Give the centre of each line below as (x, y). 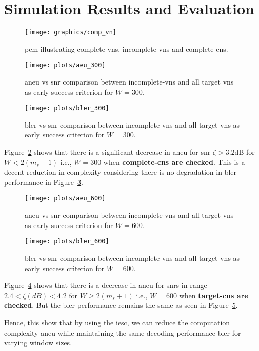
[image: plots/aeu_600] (65, 199)
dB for (245, 152)
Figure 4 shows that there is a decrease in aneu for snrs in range (106, 285)
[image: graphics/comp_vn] (71, 33)
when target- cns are (214, 295)
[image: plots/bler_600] (67, 242)
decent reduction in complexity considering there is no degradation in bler (121, 172)
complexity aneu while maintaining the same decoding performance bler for (123, 332)
